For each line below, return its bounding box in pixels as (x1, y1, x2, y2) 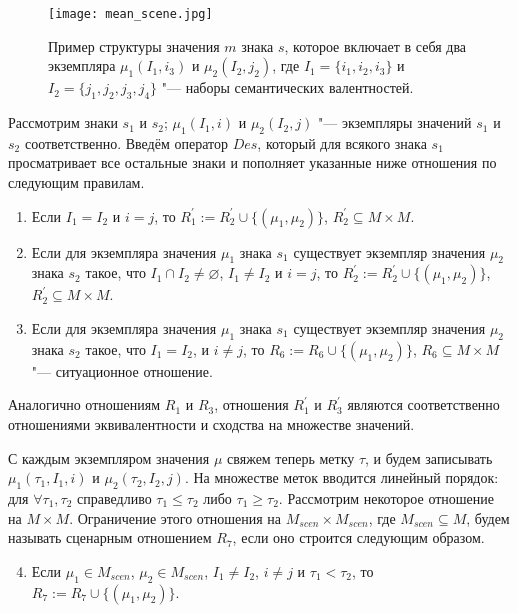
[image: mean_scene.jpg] (48, 7, 213, 21)
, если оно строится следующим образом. (232, 527, 485, 548)
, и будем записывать (365, 447, 493, 468)
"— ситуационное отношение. (31, 360, 213, 381)
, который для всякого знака (257, 132, 427, 153)
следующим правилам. (8, 172, 145, 193)
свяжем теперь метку (227, 447, 355, 468)
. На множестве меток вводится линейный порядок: (184, 467, 499, 488)
